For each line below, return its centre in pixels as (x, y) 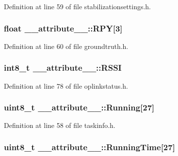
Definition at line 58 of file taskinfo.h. (60, 125)
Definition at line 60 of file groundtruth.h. (66, 46)
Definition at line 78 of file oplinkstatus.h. (66, 86)
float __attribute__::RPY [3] (63, 28)
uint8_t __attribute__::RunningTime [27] (89, 147)
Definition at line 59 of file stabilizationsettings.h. (78, 6)
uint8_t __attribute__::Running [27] (79, 107)
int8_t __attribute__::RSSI (63, 68)
